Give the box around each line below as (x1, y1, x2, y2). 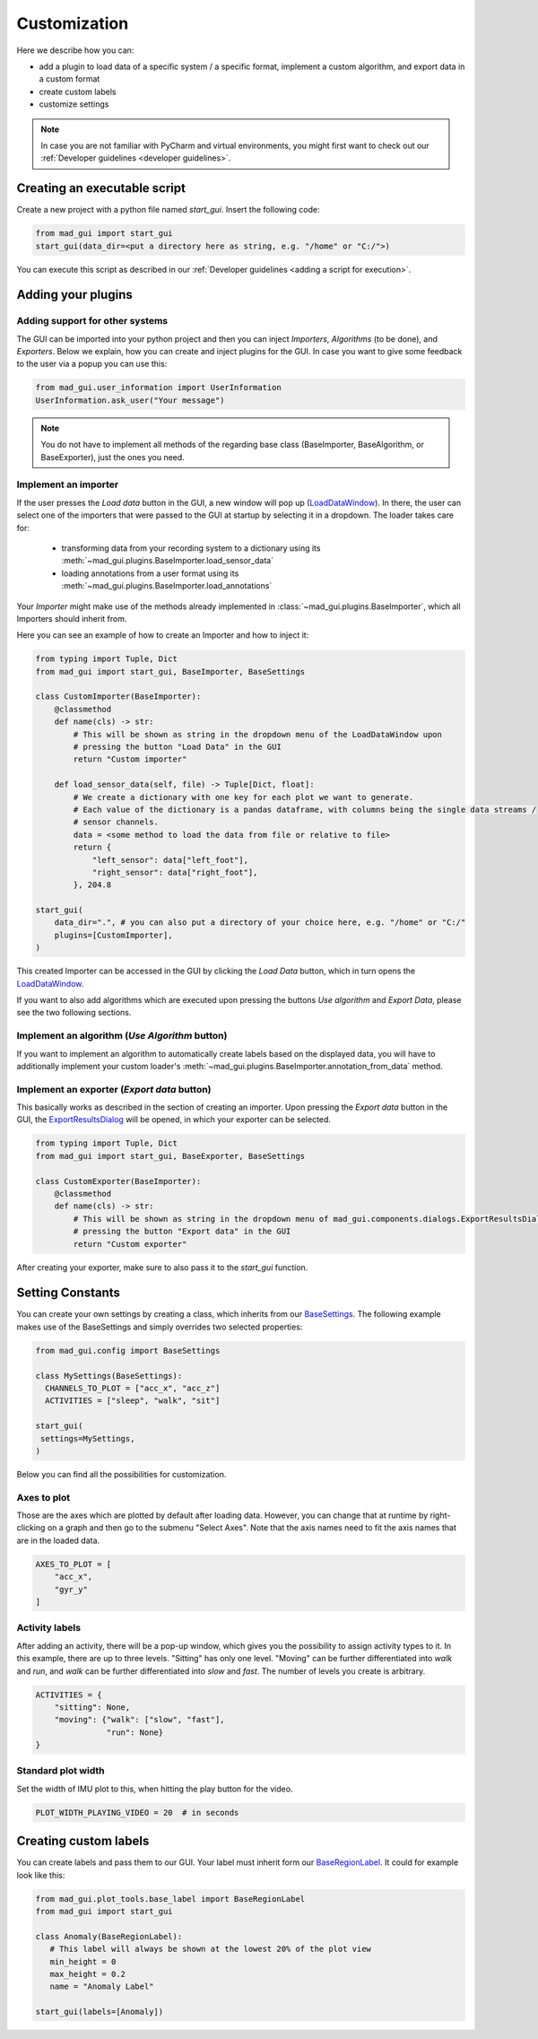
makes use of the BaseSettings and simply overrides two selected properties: (16, 1321, 303, 1332)
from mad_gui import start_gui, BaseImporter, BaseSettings (35, 667, 306, 676)
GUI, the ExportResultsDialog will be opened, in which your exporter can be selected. (16, 1114, 332, 1125)
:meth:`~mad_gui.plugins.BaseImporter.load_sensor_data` (61, 555, 273, 566)
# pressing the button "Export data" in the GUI (73, 1226, 291, 1237)
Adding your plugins (16, 287, 134, 302)
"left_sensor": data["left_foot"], (91, 855, 248, 865)
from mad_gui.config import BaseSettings (35, 1346, 221, 1355)
